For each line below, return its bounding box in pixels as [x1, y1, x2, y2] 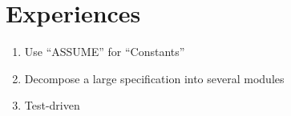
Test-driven [24, 97, 80, 114]
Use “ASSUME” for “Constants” [24, 43, 185, 60]
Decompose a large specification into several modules [24, 70, 285, 86]
